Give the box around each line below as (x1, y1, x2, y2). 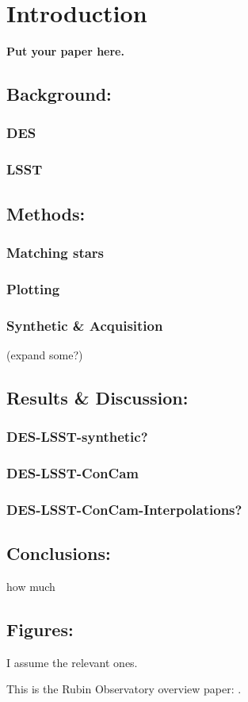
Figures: (6, 616, 74, 641)
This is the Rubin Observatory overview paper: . (6, 681, 242, 697)
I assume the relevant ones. (6, 654, 138, 670)
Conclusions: (6, 541, 111, 566)
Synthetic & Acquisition (6, 315, 163, 335)
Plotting (6, 278, 60, 298)
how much (6, 577, 55, 594)
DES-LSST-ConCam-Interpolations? (6, 499, 242, 519)
